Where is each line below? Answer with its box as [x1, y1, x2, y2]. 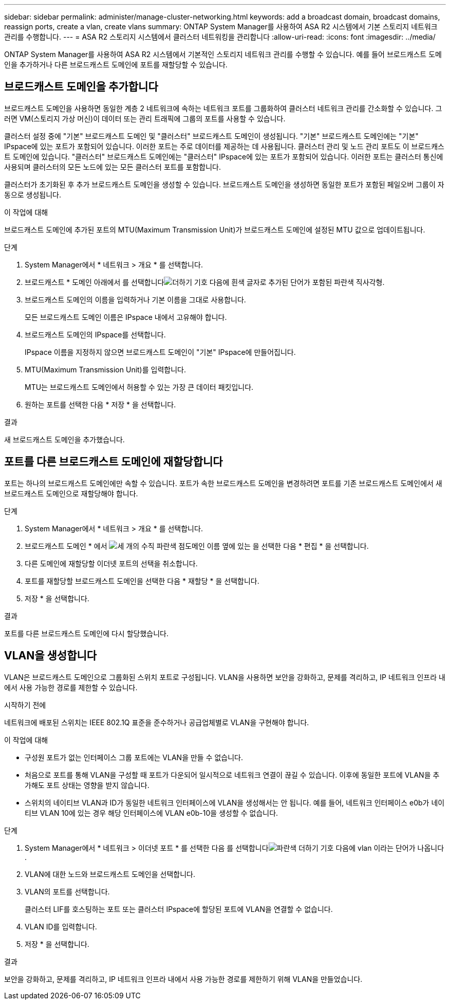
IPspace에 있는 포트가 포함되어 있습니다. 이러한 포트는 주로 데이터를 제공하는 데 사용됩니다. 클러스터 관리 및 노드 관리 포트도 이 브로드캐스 [4, 141, 444, 151]
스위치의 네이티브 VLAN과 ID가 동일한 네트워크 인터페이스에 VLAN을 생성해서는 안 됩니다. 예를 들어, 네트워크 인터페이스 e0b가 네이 [25, 798, 445, 807]
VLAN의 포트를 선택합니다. [25, 887, 110, 896]
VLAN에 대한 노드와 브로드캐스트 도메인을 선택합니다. [25, 869, 195, 879]
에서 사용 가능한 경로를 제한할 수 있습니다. [4, 683, 138, 692]
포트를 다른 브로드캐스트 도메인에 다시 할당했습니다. [4, 629, 168, 638]
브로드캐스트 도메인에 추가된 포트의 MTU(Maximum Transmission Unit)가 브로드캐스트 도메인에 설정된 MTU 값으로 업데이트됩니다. [4, 225, 425, 234]
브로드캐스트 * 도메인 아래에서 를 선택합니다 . [25, 277, 385, 286]
